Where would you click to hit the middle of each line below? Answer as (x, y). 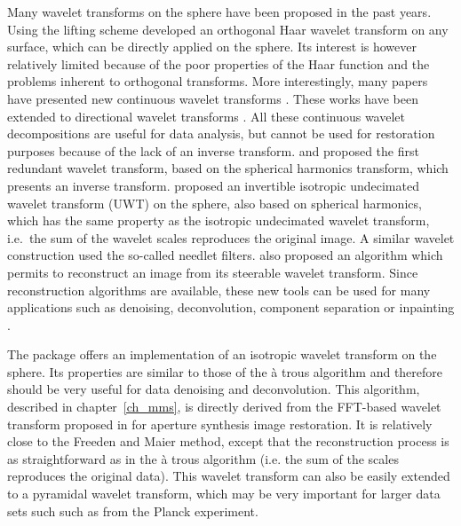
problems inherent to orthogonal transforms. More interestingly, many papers (218, 81)
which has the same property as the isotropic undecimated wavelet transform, (219, 220)
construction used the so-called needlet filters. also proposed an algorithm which (225, 255)
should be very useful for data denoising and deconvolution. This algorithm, (214, 389)
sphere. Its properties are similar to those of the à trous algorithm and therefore (225, 371)
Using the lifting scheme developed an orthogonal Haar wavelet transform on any (228, 29)
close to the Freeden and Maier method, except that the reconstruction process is (228, 441)
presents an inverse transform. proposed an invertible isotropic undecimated (213, 185)
